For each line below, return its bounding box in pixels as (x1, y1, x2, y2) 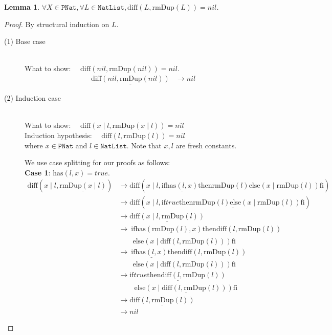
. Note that (126, 140, 162, 150)
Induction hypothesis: (25, 130, 92, 140)
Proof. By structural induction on (4, 18, 109, 29)
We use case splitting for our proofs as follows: (25, 157, 170, 168)
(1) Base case (4, 36, 46, 47)
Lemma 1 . (4, 2, 40, 12)
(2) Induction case (4, 93, 61, 103)
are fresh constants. (175, 140, 237, 150)
